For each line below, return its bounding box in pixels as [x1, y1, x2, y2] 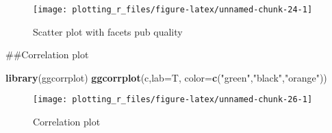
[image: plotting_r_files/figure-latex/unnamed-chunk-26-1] [33, 95, 313, 105]
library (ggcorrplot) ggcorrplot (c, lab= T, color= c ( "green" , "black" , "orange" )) [5, 70, 327, 84]
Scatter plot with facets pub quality [33, 24, 183, 38]
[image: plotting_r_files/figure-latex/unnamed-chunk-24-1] [33, 5, 313, 14]
